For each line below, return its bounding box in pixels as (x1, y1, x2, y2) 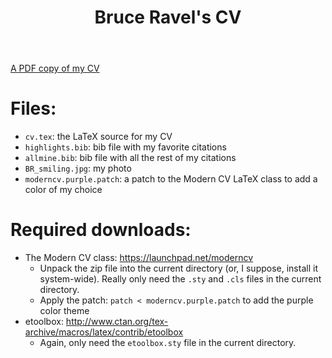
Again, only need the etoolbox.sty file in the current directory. (39, 337, 297, 349)
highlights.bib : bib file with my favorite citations (24, 141, 227, 153)
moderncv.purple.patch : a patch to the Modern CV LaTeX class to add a (24, 173, 318, 185)
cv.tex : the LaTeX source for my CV (24, 131, 173, 143)
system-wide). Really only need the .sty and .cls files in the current (39, 273, 322, 285)
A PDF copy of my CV (10, 62, 100, 75)
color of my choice (24, 184, 103, 196)
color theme (39, 305, 90, 317)
